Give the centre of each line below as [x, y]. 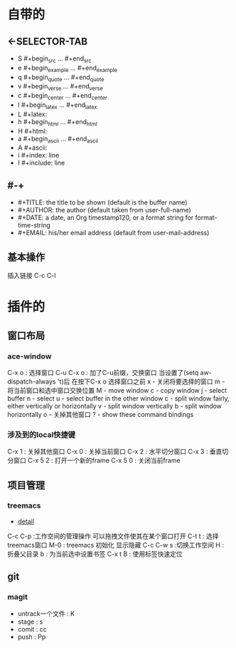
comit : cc [32, 629]
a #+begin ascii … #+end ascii [58, 139]
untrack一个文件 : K [46, 613]
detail [26, 521]
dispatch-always [32, 381]
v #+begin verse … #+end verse [60, 87]
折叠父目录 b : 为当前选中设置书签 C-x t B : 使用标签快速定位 [95, 554]
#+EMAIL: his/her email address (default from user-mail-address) [113, 233]
